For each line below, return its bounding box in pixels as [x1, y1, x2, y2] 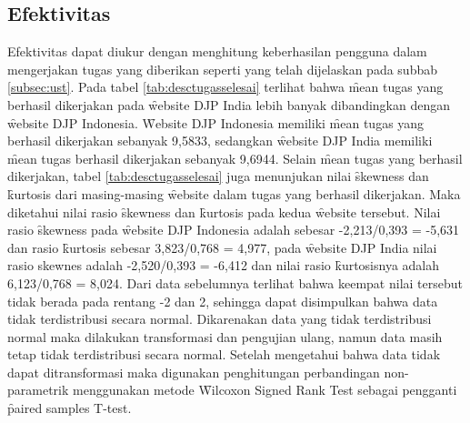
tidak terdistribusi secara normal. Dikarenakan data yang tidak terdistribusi [7, 309, 432, 328]
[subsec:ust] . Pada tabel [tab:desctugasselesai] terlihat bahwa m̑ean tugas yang [7, 77, 444, 96]
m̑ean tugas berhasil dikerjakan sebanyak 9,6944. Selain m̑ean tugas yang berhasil [7, 148, 463, 167]
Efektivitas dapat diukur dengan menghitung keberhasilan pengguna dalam [7, 42, 427, 61]
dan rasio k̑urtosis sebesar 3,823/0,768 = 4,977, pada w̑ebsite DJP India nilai [7, 237, 437, 257]
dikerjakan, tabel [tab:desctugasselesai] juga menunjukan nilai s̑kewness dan [7, 166, 429, 186]
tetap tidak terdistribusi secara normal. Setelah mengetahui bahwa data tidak [7, 345, 441, 364]
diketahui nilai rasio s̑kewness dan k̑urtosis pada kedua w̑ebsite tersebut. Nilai [7, 202, 441, 221]
